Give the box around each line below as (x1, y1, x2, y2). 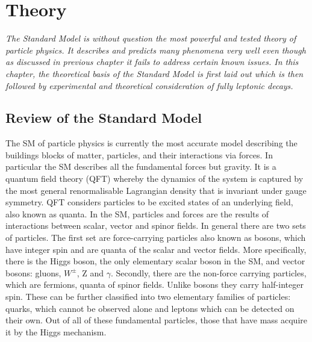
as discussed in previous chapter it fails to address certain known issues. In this (5, 55, 299, 68)
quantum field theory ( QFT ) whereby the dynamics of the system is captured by (5, 172, 304, 185)
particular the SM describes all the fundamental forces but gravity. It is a (5, 160, 276, 173)
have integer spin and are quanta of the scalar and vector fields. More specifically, (5, 243, 307, 255)
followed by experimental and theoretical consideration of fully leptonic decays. (5, 79, 293, 92)
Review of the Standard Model (5, 108, 202, 127)
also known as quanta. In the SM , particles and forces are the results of (5, 207, 269, 220)
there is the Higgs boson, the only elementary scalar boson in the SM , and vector (5, 255, 305, 267)
